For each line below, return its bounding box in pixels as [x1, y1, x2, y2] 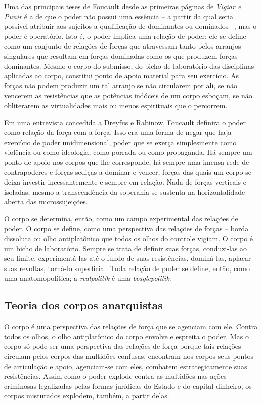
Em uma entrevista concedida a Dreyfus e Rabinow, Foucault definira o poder [4, 117, 246, 127]
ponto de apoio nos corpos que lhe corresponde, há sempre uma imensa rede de [4, 156, 249, 167]
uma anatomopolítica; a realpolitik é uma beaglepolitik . [4, 273, 171, 283]
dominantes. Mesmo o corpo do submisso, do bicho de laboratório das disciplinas [4, 60, 254, 71]
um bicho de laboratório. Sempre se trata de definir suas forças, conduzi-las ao [4, 243, 247, 253]
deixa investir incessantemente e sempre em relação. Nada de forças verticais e [4, 176, 246, 187]
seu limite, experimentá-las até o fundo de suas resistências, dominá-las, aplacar [4, 253, 251, 263]
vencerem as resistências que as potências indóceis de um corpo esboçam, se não [4, 90, 252, 101]
